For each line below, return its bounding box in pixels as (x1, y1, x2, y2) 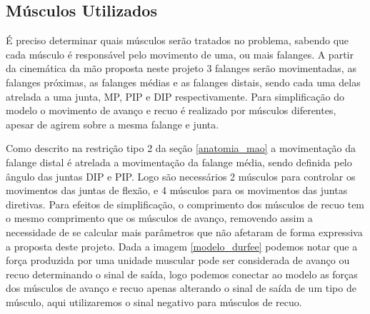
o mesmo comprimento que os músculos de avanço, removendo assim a (6, 211, 313, 226)
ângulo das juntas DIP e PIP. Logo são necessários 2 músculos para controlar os (6, 168, 356, 183)
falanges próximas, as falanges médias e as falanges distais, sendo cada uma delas (6, 74, 361, 89)
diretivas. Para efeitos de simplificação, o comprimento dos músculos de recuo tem (6, 196, 365, 211)
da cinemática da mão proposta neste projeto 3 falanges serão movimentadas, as (6, 61, 356, 76)
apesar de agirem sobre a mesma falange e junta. (6, 116, 219, 131)
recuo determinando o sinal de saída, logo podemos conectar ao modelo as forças (6, 266, 358, 281)
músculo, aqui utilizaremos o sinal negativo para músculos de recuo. (6, 294, 302, 309)
